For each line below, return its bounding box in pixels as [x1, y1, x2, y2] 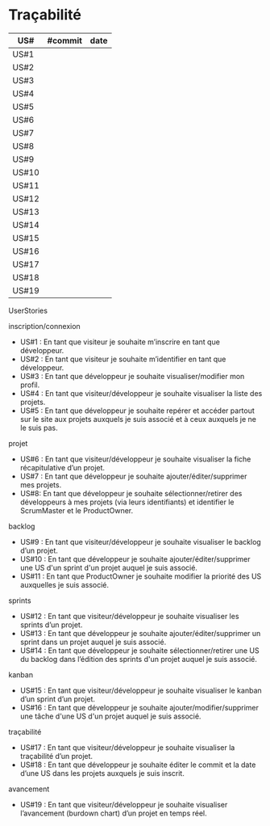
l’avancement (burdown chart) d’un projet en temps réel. [19, 808, 207, 818]
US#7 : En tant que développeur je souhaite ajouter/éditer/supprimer [19, 471, 247, 481]
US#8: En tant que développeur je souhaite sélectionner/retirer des [19, 488, 243, 498]
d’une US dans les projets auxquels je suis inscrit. [19, 768, 185, 778]
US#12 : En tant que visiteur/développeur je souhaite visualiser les [19, 611, 239, 621]
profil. [19, 380, 40, 390]
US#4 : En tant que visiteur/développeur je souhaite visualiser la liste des [19, 388, 263, 398]
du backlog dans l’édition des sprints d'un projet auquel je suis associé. [19, 654, 258, 664]
